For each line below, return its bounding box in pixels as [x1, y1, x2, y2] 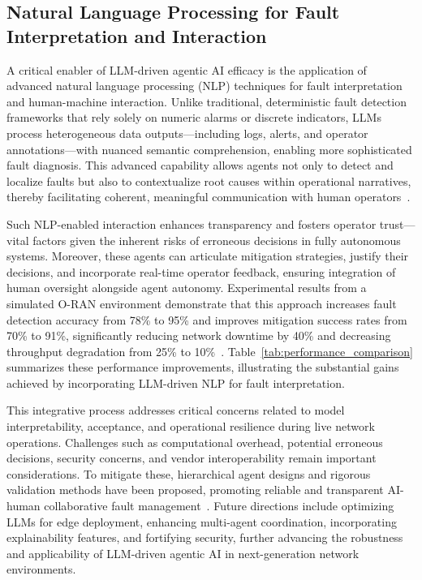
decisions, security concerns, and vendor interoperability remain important [6, 449, 377, 466]
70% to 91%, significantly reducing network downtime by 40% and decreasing [6, 327, 391, 344]
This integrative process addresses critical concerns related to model [6, 402, 345, 419]
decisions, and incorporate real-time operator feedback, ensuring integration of [6, 263, 396, 280]
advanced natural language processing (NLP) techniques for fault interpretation [6, 77, 403, 94]
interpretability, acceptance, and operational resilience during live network [6, 418, 375, 435]
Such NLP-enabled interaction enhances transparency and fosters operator [6, 215, 377, 232]
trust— [379, 215, 416, 232]
